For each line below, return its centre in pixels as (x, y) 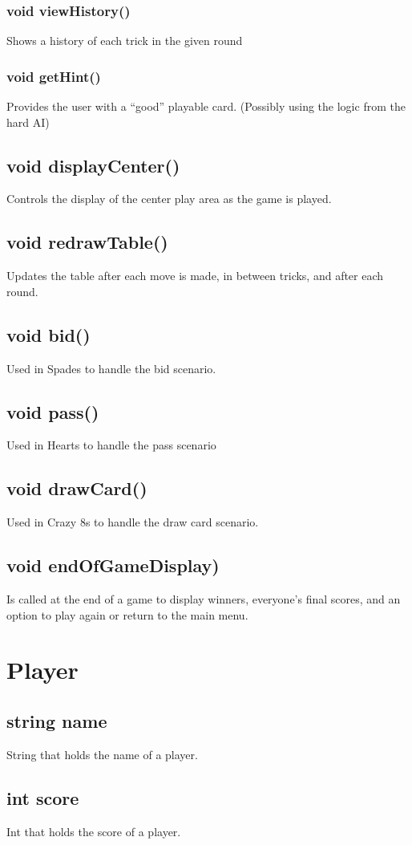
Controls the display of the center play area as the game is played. (169, 199)
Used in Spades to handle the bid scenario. (111, 368)
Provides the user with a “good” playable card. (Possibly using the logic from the (206, 106)
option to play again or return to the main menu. (127, 614)
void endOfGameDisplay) (113, 565)
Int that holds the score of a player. (94, 831)
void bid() (48, 334)
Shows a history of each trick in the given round (125, 41)
